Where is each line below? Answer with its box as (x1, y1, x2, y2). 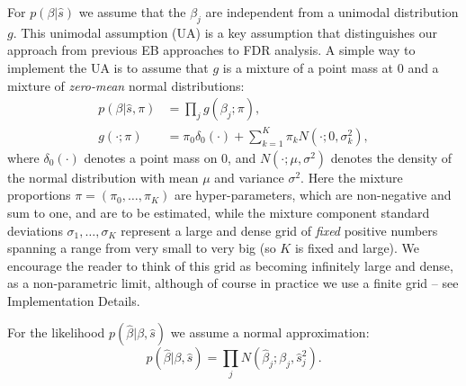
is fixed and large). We (294, 238, 420, 257)
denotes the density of (330, 148, 453, 166)
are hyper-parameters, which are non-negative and (174, 185, 452, 204)
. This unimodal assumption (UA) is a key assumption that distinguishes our (13, 22, 437, 41)
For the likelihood (7, 323, 105, 342)
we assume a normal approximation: (170, 323, 370, 342)
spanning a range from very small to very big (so (7, 238, 276, 257)
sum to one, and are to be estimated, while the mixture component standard (7, 202, 430, 221)
